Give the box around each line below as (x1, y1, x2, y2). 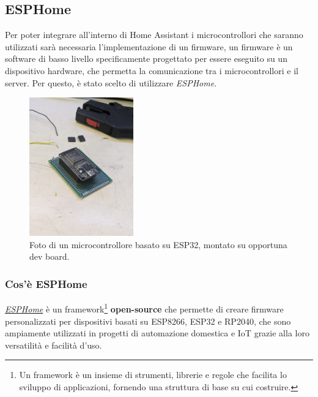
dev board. (29, 250, 70, 263)
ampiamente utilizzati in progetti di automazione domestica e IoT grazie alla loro (5, 327, 309, 339)
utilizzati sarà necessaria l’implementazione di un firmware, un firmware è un (5, 40, 293, 53)
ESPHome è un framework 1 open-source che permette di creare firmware (5, 301, 284, 315)
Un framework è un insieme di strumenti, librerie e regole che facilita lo (19, 368, 287, 381)
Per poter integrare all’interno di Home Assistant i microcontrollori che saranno (5, 28, 303, 41)
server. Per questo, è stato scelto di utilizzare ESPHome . (5, 76, 217, 89)
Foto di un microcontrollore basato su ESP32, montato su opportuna (29, 238, 287, 251)
